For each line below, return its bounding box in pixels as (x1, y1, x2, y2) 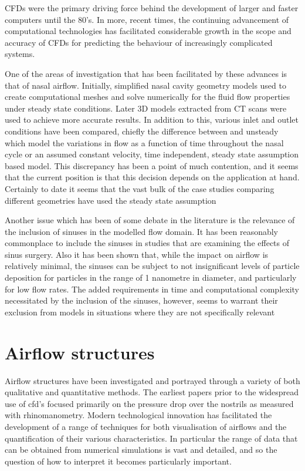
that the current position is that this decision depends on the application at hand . (5, 171, 300, 183)
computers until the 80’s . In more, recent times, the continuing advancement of (5, 13, 289, 25)
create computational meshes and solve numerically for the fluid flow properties (5, 90, 290, 103)
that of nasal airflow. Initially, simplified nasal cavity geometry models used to (5, 79, 286, 91)
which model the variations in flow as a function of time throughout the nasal (5, 136, 284, 149)
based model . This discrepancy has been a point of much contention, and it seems (5, 159, 299, 171)
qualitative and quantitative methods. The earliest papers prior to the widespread (5, 386, 299, 398)
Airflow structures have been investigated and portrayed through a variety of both (5, 374, 300, 386)
